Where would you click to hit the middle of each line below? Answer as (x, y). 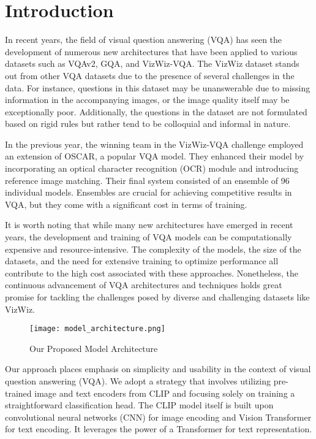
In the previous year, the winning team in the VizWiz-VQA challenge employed (154, 144)
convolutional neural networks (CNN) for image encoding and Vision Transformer (158, 417)
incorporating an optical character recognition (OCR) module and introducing (152, 168)
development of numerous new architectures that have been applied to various (151, 51)
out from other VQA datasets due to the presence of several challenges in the (150, 75)
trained (18, 393)
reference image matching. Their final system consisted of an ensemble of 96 (147, 180)
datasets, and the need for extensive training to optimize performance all (142, 261)
